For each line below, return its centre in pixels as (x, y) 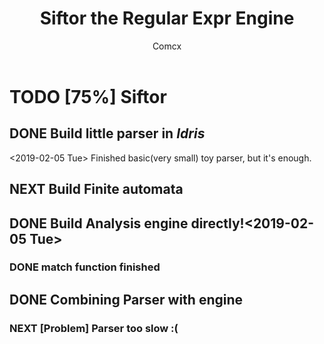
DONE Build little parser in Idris (107, 133)
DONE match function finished (85, 267)
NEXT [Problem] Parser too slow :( (94, 328)
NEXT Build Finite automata (96, 189)
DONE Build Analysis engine (99, 223)
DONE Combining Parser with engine (126, 299)
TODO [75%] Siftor (88, 96)
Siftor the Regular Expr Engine (167, 18)
